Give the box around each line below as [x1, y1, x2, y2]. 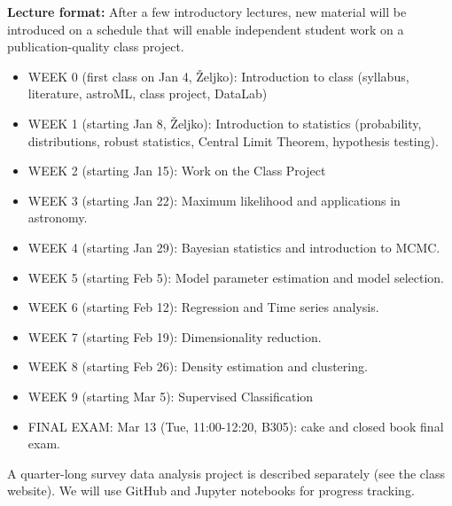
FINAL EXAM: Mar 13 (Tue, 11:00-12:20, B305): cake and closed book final [27, 416, 444, 435]
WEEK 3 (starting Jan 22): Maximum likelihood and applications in [27, 191, 401, 209]
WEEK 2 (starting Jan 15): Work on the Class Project [27, 161, 326, 180]
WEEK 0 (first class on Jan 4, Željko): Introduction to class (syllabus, [27, 66, 409, 85]
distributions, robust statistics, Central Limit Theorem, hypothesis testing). [27, 131, 439, 150]
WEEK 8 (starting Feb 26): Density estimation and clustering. [27, 357, 368, 376]
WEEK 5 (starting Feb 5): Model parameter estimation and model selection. [27, 268, 444, 286]
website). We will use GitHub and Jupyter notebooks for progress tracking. [7, 481, 415, 500]
